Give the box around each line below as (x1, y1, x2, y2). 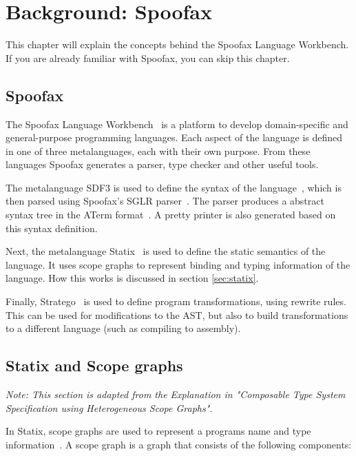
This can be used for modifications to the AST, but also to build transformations (6, 307, 348, 322)
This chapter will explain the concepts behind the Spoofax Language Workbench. (6, 37, 349, 52)
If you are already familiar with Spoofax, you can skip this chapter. (6, 50, 290, 65)
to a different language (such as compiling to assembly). (6, 321, 241, 335)
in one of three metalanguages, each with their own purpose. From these (6, 143, 311, 158)
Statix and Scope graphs (6, 355, 183, 376)
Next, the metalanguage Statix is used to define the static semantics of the (6, 244, 326, 258)
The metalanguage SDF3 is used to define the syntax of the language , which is (6, 180, 342, 194)
